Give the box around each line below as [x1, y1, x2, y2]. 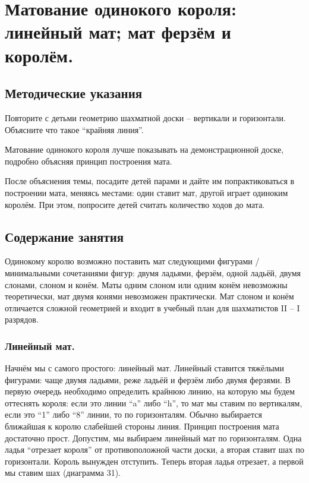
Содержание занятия [5, 227, 124, 245]
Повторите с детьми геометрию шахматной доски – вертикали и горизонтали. [5, 111, 286, 124]
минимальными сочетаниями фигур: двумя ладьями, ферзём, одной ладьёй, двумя [5, 266, 301, 279]
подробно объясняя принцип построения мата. [5, 154, 172, 167]
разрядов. [5, 313, 39, 326]
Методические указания [5, 84, 143, 102]
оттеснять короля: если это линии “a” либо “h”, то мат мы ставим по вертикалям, [5, 396, 302, 409]
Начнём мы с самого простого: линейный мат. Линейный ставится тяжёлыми [5, 362, 284, 374]
